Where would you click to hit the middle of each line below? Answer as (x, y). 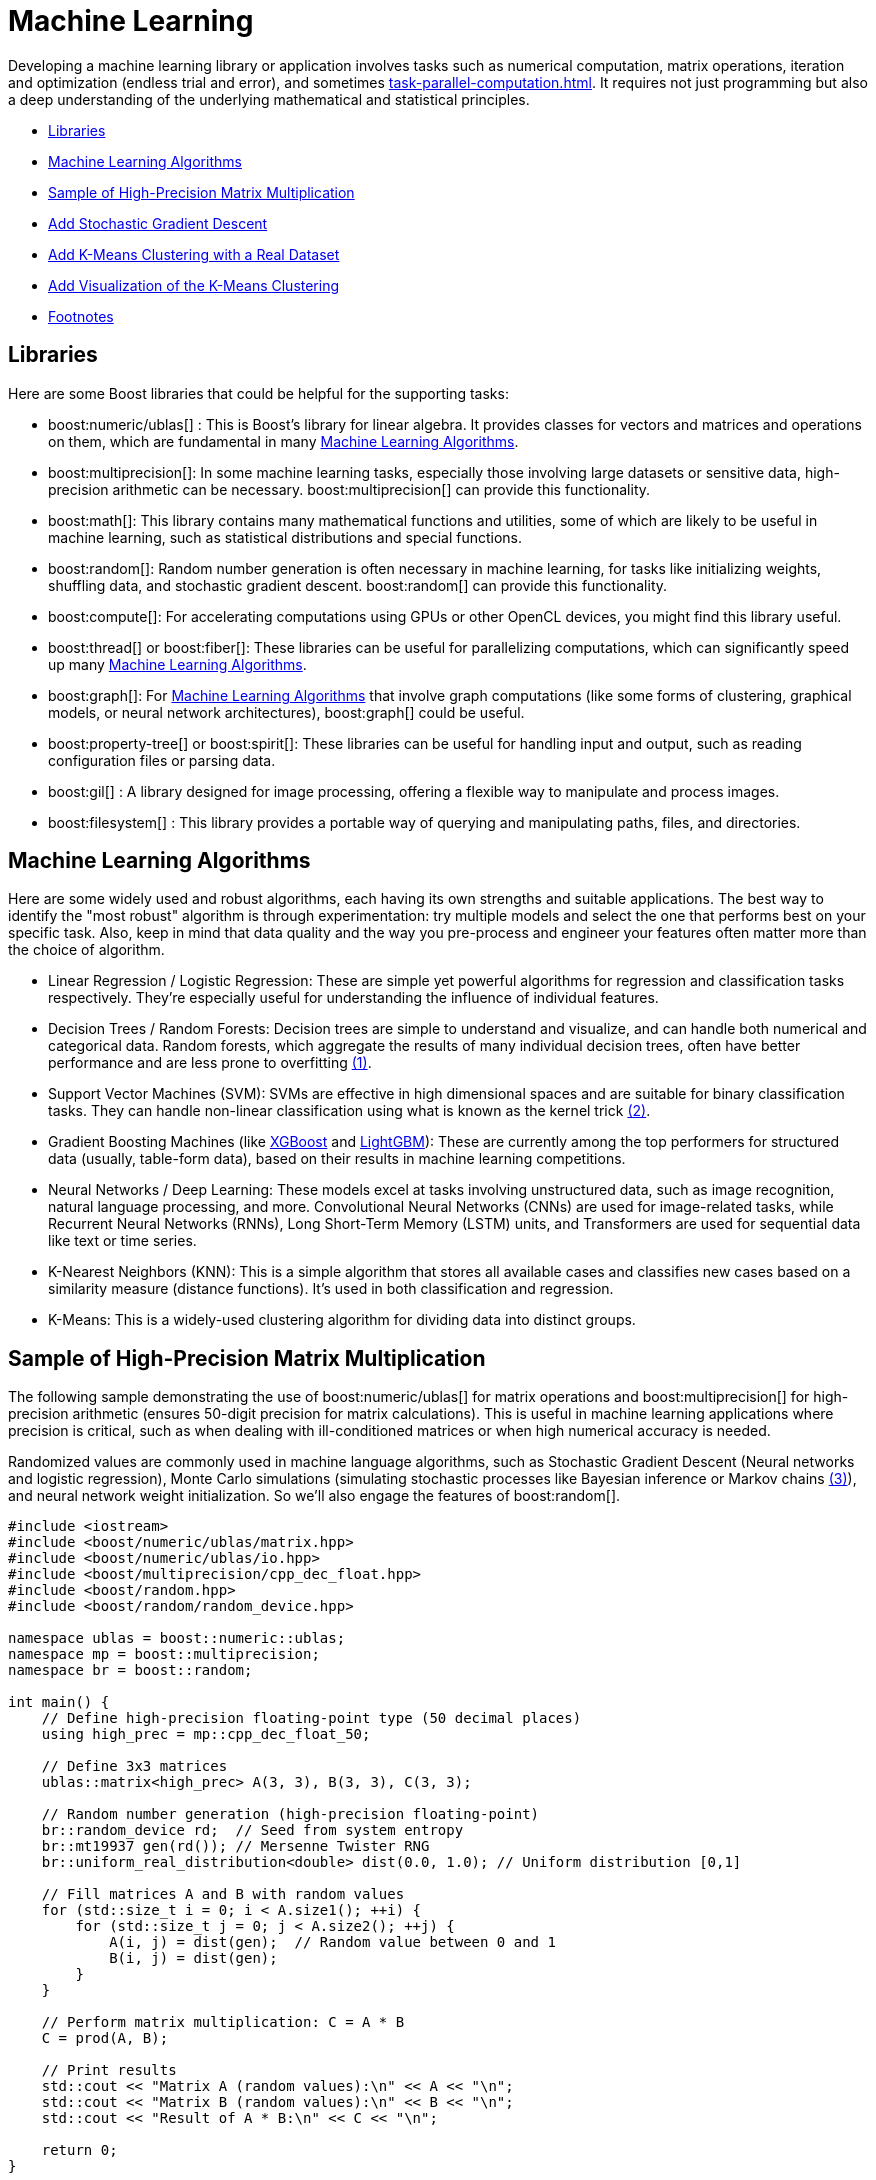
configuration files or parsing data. (162, 760)
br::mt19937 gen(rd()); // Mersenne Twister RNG (235, 1846)
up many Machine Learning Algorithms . (177, 664)
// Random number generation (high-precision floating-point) (290, 1814)
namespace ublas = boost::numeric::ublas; (177, 1638)
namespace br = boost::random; (130, 1670)
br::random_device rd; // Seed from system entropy (252, 1830)
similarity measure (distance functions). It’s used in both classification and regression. (331, 1289)
